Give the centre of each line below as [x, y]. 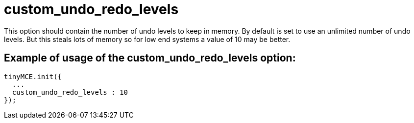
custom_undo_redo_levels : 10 [70, 92]
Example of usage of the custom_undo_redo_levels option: [150, 58]
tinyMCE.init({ [33, 76]
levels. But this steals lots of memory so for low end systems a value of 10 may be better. [147, 39]
